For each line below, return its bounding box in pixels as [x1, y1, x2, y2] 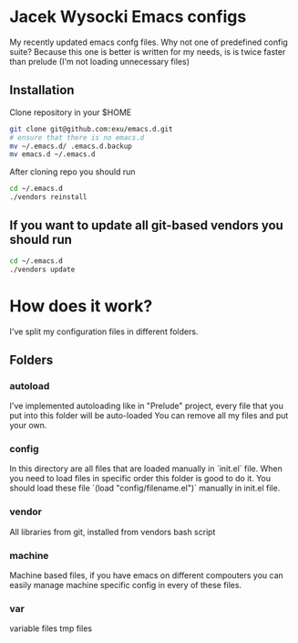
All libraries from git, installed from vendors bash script [9, 526, 216, 537]
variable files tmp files [9, 623, 93, 634]
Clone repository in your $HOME [9, 107, 132, 118]
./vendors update [9, 265, 76, 274]
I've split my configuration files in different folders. [9, 326, 199, 337]
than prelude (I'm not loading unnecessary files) [9, 56, 190, 67]
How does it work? [9, 295, 153, 316]
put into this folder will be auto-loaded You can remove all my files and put [9, 410, 289, 421]
